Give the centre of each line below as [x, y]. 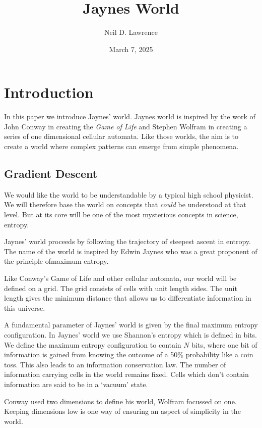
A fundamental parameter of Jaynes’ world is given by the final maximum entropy [131, 325]
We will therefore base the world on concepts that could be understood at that [125, 204]
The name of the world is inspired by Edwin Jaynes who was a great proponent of [131, 251]
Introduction [49, 92]
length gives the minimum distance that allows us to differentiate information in [128, 298]
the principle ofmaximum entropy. [56, 261]
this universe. [25, 307]
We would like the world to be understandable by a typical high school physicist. [129, 194]
